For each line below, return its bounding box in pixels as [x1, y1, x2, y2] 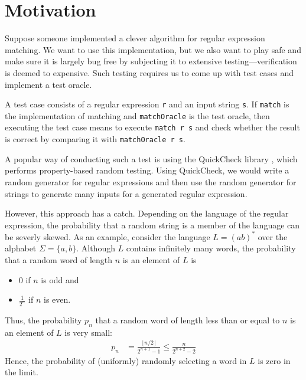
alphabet [5, 242, 37, 254]
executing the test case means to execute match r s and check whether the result [5, 121, 300, 133]
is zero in [258, 354, 291, 366]
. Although [76, 242, 115, 254]
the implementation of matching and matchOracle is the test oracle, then [5, 109, 270, 122]
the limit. [5, 366, 38, 378]
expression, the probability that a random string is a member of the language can [5, 218, 300, 231]
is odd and [41, 273, 79, 286]
